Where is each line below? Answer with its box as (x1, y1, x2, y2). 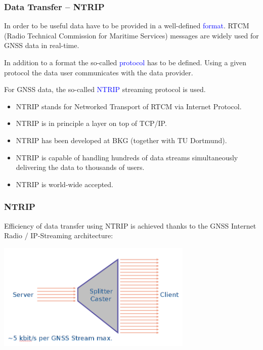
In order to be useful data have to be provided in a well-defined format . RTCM (4, 20, 249, 31)
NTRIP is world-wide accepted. (16, 179, 114, 189)
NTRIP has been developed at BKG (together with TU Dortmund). (16, 135, 227, 145)
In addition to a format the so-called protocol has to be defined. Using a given (4, 57, 247, 67)
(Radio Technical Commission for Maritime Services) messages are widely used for (4, 30, 259, 40)
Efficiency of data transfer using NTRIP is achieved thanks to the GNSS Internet (4, 220, 256, 231)
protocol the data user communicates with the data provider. (4, 67, 193, 77)
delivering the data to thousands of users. (16, 162, 145, 172)
